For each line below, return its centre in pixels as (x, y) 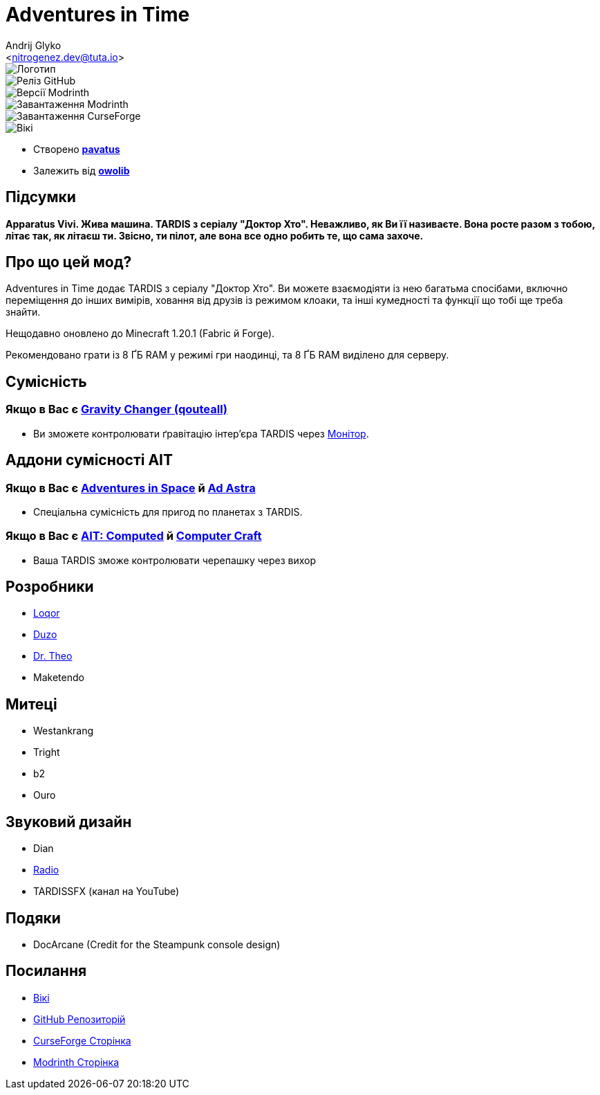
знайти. (23, 312)
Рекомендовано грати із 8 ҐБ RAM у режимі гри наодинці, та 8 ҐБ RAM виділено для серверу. (227, 355)
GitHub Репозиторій (79, 1019)
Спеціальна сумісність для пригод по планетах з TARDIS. (168, 512)
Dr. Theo (53, 656)
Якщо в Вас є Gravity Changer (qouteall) (117, 409)
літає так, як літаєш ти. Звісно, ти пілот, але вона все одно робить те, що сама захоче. (215, 235)
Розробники (50, 587)
